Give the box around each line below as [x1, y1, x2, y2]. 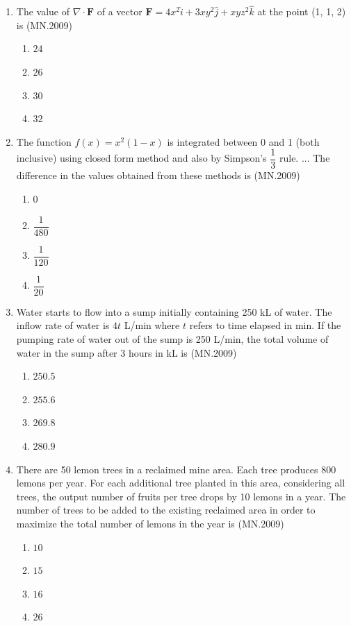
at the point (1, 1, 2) [257, 4, 346, 19]
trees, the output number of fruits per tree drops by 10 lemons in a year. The [16, 489, 346, 503]
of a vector [97, 4, 142, 19]
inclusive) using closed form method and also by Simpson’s [16, 151, 267, 165]
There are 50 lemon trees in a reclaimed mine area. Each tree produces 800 [16, 462, 336, 476]
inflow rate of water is [16, 318, 110, 332]
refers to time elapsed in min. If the [189, 318, 341, 332]
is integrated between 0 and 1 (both [167, 134, 320, 149]
